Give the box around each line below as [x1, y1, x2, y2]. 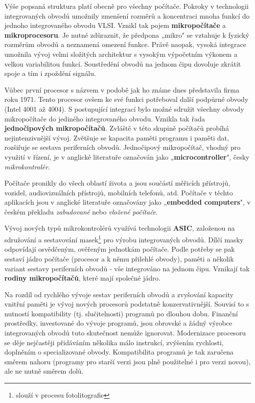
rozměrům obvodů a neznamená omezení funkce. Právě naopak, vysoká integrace [4, 39, 246, 49]
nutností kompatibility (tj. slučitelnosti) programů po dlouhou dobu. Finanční [4, 308, 238, 318]
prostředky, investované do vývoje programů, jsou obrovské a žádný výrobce [4, 318, 232, 328]
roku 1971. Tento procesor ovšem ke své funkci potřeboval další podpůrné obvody [4, 94, 249, 104]
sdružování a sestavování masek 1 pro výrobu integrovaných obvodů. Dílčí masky [4, 233, 244, 244]
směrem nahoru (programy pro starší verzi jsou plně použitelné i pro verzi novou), [4, 356, 251, 366]
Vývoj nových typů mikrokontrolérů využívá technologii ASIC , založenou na [4, 223, 235, 233]
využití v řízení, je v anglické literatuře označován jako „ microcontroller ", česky [4, 151, 250, 162]
